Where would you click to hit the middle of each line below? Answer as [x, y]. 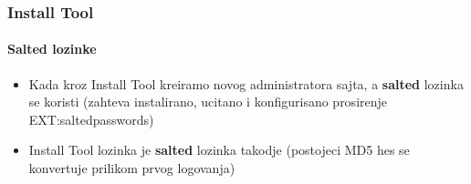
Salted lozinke [52, 49]
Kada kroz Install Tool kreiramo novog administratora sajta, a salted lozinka [246, 83]
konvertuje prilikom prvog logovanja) [132, 168]
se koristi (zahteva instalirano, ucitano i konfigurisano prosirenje [208, 102]
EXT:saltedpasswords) [91, 119]
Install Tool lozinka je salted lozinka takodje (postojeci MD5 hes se [219, 150]
